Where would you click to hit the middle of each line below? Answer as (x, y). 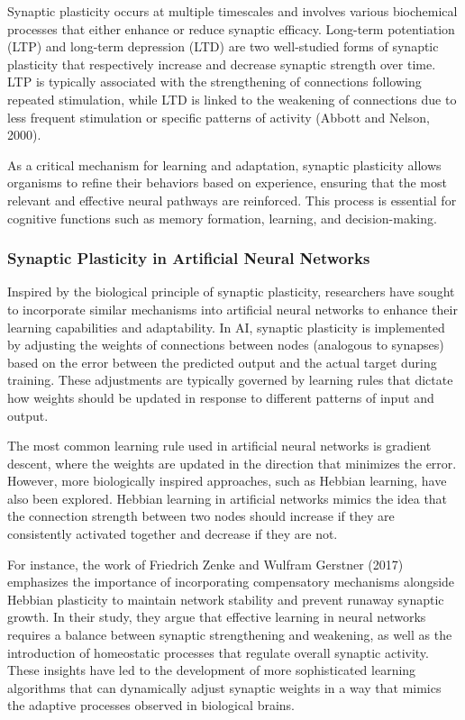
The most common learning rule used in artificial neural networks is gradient (219, 446)
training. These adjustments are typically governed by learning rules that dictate (230, 380)
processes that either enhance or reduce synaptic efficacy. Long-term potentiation (231, 28)
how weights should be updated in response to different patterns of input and (221, 397)
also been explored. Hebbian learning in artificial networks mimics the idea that (228, 498)
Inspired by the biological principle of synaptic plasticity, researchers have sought (231, 292)
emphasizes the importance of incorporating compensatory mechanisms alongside (231, 582)
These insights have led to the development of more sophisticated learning (212, 670)
